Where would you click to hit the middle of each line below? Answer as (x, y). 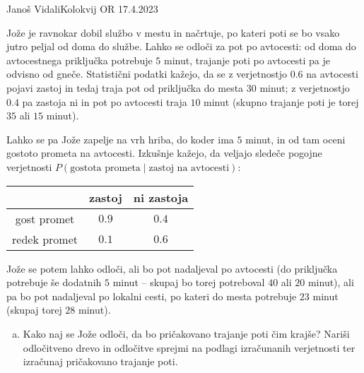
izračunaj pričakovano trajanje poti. (100, 361)
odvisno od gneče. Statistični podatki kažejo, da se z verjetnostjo (147, 74)
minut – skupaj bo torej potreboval (189, 282)
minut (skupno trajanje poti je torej (281, 101)
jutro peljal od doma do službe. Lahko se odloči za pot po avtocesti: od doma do (181, 46)
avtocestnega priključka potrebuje (80, 60)
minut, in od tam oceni (295, 139)
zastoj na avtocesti (189, 168)
